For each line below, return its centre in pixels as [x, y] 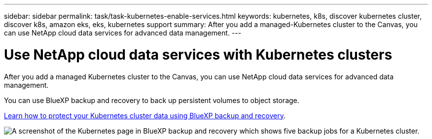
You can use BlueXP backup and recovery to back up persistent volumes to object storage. [152, 100]
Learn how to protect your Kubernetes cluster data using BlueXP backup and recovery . [145, 115]
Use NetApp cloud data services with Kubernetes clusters [198, 54]
